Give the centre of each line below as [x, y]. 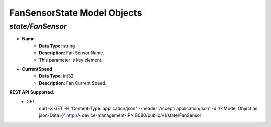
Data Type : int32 [56, 76]
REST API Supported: [32, 92]
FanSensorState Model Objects [76, 13]
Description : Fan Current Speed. [73, 83]
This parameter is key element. [71, 60]
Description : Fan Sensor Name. [72, 53]
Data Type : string [57, 46]
